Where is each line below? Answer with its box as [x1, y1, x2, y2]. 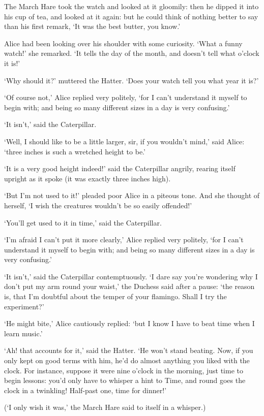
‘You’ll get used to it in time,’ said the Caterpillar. [4, 217, 162, 228]
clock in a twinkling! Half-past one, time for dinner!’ [4, 385, 167, 395]
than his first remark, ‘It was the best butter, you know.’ [4, 21, 181, 31]
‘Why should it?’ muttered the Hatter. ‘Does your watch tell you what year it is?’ [4, 75, 259, 85]
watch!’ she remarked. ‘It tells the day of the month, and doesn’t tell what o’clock [4, 48, 259, 58]
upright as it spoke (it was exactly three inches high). [4, 173, 171, 183]
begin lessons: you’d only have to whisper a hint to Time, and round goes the [4, 375, 246, 386]
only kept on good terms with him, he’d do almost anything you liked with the [4, 355, 250, 366]
